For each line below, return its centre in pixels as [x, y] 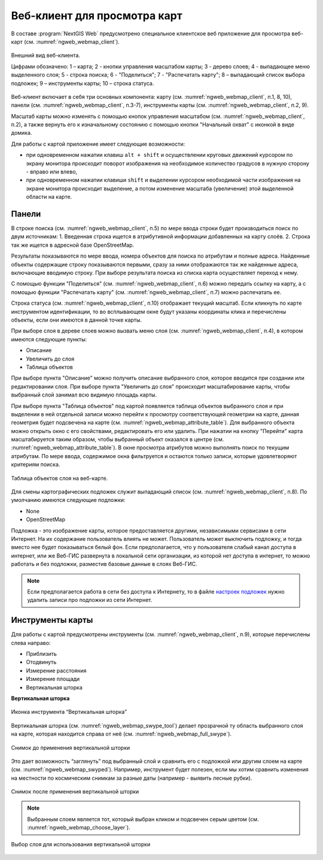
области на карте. [49, 197]
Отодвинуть [41, 662]
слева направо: [31, 643]
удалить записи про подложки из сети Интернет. [90, 600]
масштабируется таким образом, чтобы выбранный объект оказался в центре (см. [118, 440]
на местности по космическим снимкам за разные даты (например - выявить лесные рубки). [132, 778]
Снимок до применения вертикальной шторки [71, 747]
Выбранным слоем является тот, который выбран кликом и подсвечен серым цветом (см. [143, 819]
